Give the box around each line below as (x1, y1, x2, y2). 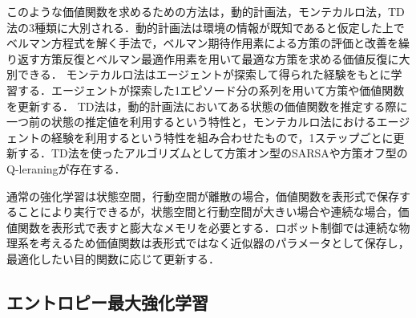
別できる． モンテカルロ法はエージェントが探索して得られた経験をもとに (6, 66, 391, 83)
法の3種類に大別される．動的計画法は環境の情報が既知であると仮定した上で (6, 18, 405, 35)
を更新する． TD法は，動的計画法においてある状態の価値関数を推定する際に (6, 97, 408, 114)
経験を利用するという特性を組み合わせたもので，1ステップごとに (50, 128, 394, 145)
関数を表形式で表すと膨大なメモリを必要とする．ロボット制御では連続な (17, 218, 399, 235)
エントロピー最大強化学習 (6, 289, 208, 314)
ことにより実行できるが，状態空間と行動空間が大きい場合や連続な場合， (17, 203, 398, 220)
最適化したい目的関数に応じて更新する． (6, 250, 220, 267)
